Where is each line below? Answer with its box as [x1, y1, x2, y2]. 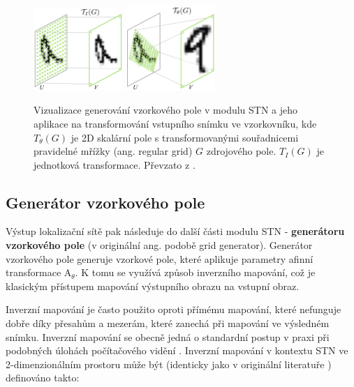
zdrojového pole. [206, 144, 276, 158]
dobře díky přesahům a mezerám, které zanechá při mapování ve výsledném [6, 316, 330, 331]
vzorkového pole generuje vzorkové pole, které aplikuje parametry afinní [6, 251, 314, 266]
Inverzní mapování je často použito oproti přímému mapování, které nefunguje [6, 302, 341, 317]
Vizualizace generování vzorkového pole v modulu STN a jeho [34, 103, 298, 117]
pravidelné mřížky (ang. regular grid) [34, 144, 193, 158]
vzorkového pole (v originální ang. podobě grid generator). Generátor [6, 238, 313, 252]
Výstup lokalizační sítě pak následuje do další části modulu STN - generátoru [6, 224, 345, 238]
